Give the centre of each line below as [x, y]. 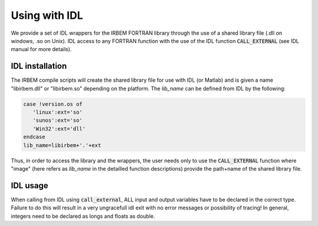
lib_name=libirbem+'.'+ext [62, 145]
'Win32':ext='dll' [59, 129]
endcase [34, 137]
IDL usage [29, 185]
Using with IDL [47, 15]
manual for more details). [41, 49]
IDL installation [39, 66]
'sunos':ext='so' [57, 120]
